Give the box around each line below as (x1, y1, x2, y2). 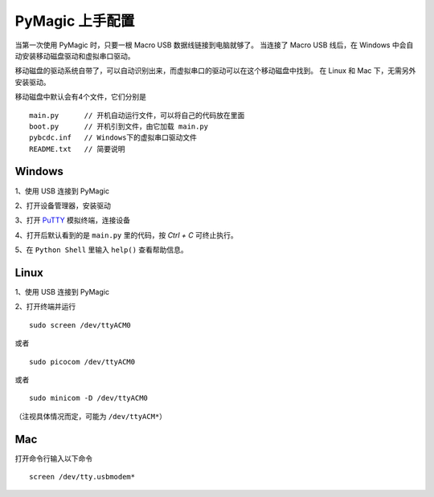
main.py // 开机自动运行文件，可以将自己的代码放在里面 (29, 111, 245, 120)
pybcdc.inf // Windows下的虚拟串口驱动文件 (29, 133, 197, 142)
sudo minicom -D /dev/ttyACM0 (29, 393, 149, 403)
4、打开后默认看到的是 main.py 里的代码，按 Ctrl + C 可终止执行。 (14, 230, 238, 240)
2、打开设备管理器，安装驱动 (14, 201, 112, 210)
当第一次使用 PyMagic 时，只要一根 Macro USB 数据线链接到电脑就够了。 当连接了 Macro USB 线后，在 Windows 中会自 (14, 40, 414, 50)
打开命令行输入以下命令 (14, 454, 92, 463)
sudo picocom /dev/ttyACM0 (29, 357, 136, 366)
